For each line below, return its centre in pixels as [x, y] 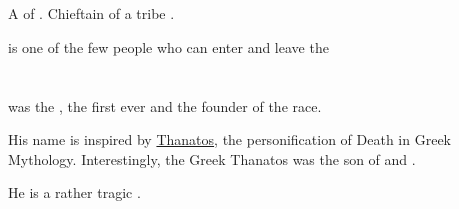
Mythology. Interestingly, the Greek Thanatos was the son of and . [212, 158]
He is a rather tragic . [74, 192]
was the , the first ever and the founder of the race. [165, 105]
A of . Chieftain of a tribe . [91, 13]
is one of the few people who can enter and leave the [168, 46]
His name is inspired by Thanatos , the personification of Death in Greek [229, 139]
